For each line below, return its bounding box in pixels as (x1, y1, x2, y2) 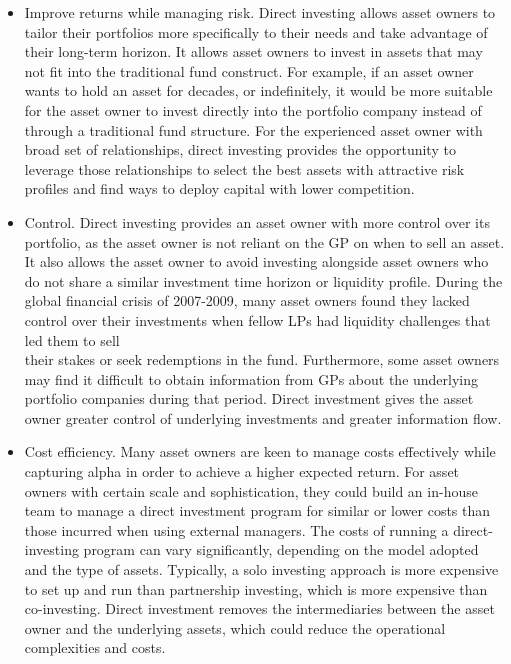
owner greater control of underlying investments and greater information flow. (24, 407, 502, 428)
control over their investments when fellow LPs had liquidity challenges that (24, 309, 491, 330)
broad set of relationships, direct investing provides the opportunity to (24, 139, 456, 160)
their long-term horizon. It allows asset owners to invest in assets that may (24, 41, 483, 62)
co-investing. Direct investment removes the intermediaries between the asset (24, 598, 495, 619)
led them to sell (24, 329, 120, 350)
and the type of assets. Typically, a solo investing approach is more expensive (24, 559, 499, 580)
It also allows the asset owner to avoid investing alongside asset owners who (24, 251, 489, 272)
